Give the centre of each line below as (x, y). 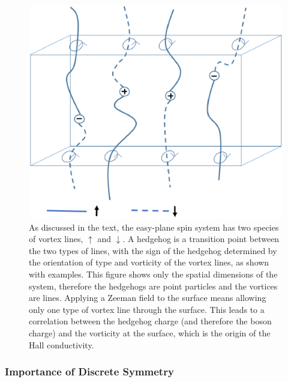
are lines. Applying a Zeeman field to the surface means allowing (148, 298)
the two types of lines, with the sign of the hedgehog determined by (153, 250)
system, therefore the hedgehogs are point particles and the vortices (153, 286)
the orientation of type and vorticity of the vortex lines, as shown (149, 262)
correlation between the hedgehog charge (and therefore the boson (150, 321)
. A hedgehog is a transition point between (201, 239)
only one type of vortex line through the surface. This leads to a (147, 309)
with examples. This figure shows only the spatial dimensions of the (153, 274)
